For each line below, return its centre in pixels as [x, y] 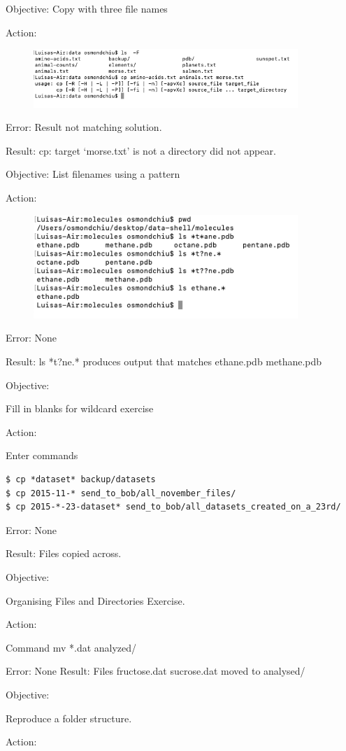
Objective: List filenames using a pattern [93, 174]
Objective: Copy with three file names [87, 8]
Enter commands [42, 455]
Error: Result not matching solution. [84, 127]
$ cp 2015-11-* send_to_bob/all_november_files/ [121, 493]
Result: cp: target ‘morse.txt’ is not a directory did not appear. [141, 150]
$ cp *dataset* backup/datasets [81, 479]
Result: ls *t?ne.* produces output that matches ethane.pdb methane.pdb [164, 362]
